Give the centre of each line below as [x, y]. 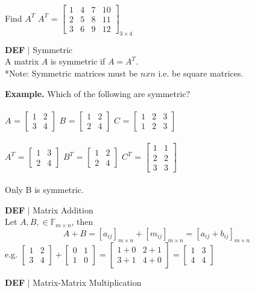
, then [82, 222]
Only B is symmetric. [44, 190]
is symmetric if [78, 61]
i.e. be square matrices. [201, 73]
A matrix [22, 61]
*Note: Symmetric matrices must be [71, 73]
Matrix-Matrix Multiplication [87, 282]
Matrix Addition [63, 210]
